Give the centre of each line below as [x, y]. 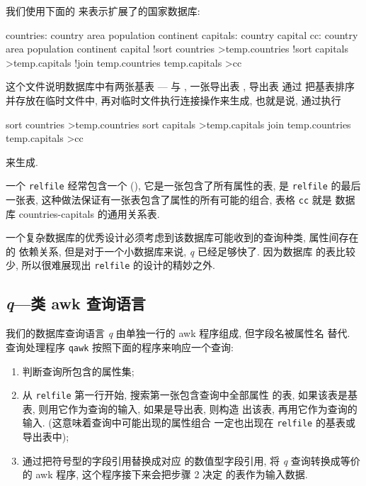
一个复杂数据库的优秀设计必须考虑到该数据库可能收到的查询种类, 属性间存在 [182, 237]
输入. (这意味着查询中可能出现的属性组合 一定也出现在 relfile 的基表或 [189, 423]
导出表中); [46, 437]
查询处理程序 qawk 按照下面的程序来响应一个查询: [120, 347]
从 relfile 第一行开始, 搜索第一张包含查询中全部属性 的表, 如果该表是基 [190, 395]
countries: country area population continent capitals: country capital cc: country [182, 34]
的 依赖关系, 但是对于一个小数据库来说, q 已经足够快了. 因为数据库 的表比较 [181, 251]
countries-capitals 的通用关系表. [89, 213]
